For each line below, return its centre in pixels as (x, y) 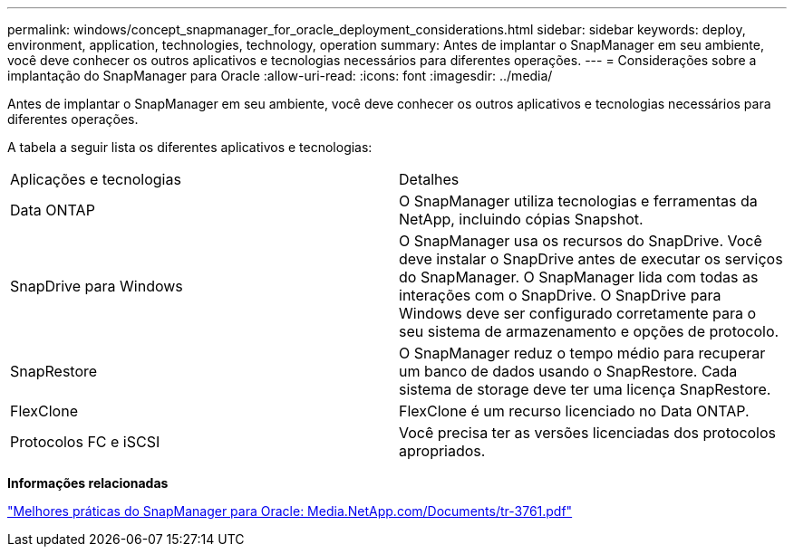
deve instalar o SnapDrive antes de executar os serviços (591, 259)
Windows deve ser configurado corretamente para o (578, 313)
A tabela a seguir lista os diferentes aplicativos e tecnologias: (190, 147)
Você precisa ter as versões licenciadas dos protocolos (588, 433)
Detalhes (429, 179)
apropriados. (442, 451)
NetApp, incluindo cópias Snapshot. (521, 219)
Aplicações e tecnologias (96, 179)
